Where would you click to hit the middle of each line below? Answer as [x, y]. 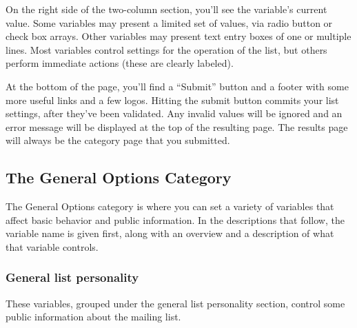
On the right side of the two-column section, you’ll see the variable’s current [166, 9]
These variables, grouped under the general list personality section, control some [175, 303]
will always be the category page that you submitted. [118, 140]
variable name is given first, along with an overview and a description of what [170, 233]
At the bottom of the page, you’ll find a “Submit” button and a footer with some [177, 86]
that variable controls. [52, 246]
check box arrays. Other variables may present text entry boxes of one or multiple [178, 36]
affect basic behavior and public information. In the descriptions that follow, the [175, 219]
